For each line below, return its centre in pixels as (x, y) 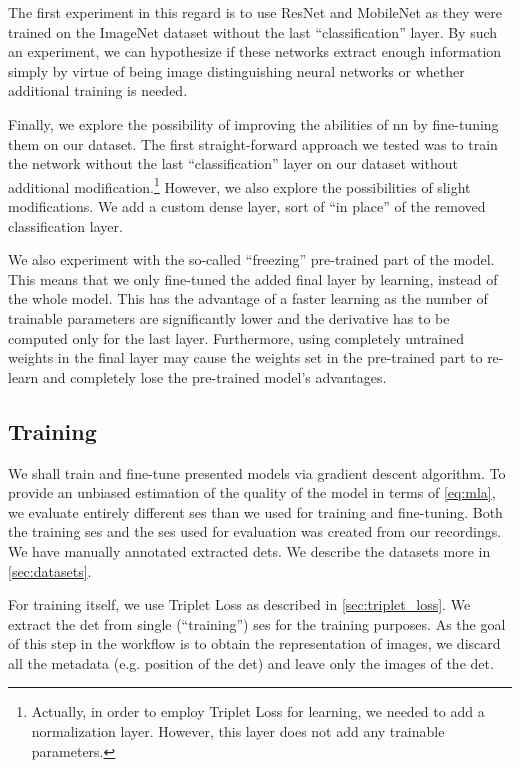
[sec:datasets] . (50, 570)
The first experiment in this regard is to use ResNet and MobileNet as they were (255, 12)
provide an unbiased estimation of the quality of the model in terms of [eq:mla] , (252, 492)
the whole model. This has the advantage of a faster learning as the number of (248, 298)
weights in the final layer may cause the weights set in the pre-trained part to (245, 357)
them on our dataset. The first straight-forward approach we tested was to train (253, 143)
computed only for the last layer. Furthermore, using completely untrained (236, 337)
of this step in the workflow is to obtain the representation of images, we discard (254, 643)
